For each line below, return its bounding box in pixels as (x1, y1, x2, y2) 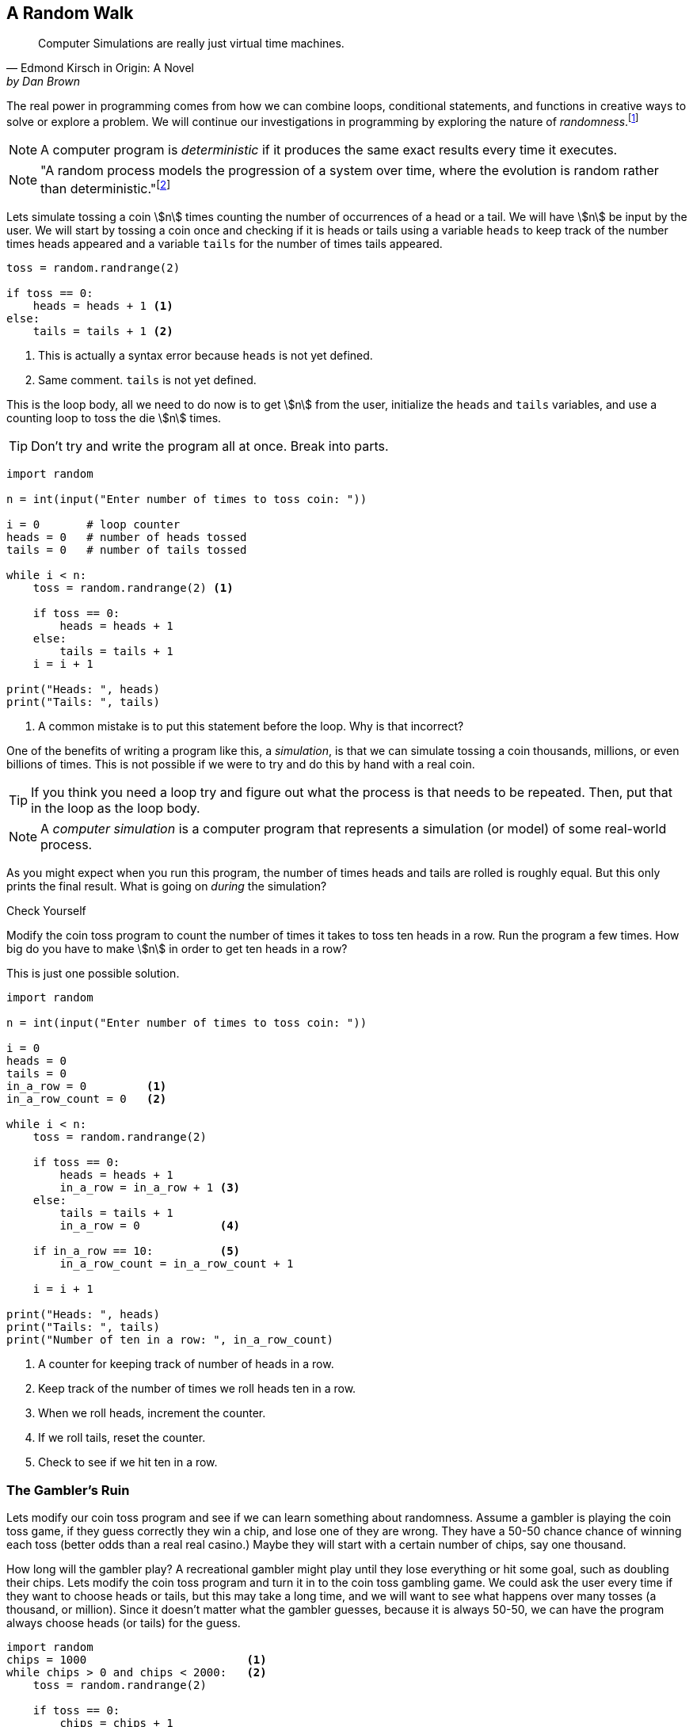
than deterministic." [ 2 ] (40, 178, 171, 197)
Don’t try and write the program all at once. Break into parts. (31, 438, 389, 455)
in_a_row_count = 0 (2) (6, 1092, 167, 1106)
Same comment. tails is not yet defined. (38, 373, 257, 387)
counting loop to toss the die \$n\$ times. (6, 411, 222, 425)
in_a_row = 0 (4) (59, 1219, 241, 1233)
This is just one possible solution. (6, 966, 180, 981)
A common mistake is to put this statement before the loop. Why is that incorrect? (38, 719, 464, 734)
